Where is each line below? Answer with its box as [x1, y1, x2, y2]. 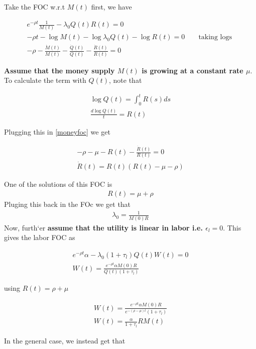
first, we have [91, 2, 132, 12]
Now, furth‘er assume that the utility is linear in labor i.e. [4, 222, 203, 232]
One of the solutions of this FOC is [4, 178, 112, 189]
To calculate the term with [4, 75, 86, 85]
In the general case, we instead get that [4, 335, 125, 345]
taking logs [198, 34, 232, 41]
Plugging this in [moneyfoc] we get [4, 127, 110, 137]
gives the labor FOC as [4, 232, 75, 243]
